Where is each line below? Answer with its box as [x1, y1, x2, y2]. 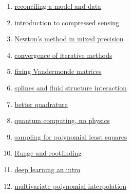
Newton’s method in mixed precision [14, 34, 124, 44]
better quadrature [14, 99, 68, 109]
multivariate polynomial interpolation [14, 180, 127, 191]
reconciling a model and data [14, 1, 101, 11]
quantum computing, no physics [14, 115, 110, 125]
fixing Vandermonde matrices [14, 66, 102, 76]
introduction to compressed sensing [14, 17, 119, 27]
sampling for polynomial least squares [14, 131, 127, 141]
